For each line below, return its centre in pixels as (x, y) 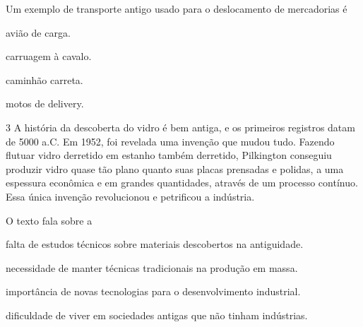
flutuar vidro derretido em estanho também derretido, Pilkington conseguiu (169, 155)
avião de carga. (38, 32)
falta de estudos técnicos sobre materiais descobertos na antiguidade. (155, 244)
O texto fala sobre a (49, 220)
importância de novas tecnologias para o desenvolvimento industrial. (153, 291)
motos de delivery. (45, 103)
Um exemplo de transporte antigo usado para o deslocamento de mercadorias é (177, 8)
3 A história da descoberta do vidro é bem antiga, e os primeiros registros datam (180, 127)
